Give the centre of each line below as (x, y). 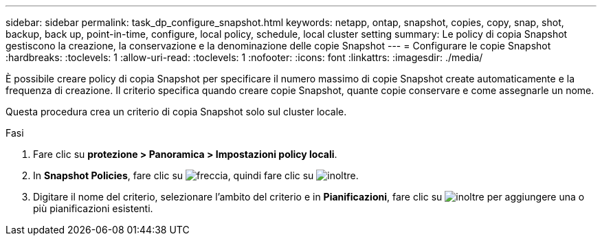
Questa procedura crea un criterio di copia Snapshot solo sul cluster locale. (176, 112)
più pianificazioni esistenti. (93, 208)
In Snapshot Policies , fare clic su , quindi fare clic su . (196, 175)
